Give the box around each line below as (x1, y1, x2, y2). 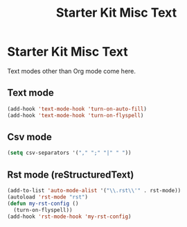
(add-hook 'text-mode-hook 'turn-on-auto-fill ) (7, 106, 148, 112)
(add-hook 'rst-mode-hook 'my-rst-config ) (7, 213, 132, 220)
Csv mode (7, 131, 52, 143)
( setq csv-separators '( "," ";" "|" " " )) (7, 149, 132, 157)
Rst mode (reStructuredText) (7, 169, 134, 180)
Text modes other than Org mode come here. (7, 67, 136, 75)
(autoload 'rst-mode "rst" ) (7, 193, 89, 201)
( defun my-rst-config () (7, 200, 79, 207)
